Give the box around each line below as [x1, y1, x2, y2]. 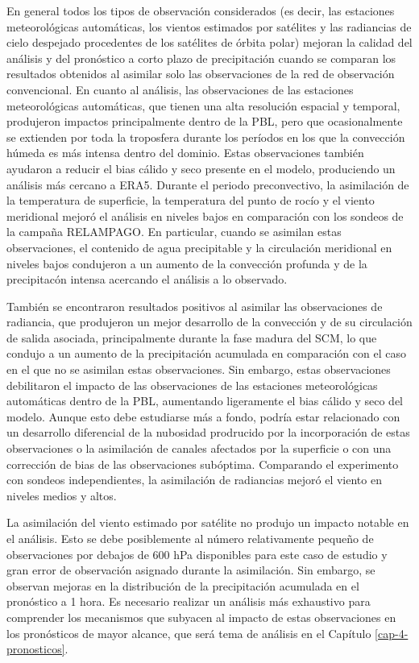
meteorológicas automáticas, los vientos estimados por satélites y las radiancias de [6, 18, 412, 35]
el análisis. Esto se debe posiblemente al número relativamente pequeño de [6, 530, 374, 546]
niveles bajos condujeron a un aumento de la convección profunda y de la [6, 255, 367, 271]
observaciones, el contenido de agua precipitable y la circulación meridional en [6, 238, 392, 255]
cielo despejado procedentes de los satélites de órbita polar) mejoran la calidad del [6, 34, 413, 51]
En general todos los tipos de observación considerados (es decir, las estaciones [6, 2, 395, 19]
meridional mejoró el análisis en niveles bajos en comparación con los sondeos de [6, 207, 404, 224]
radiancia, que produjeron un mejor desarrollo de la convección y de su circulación [6, 313, 413, 330]
